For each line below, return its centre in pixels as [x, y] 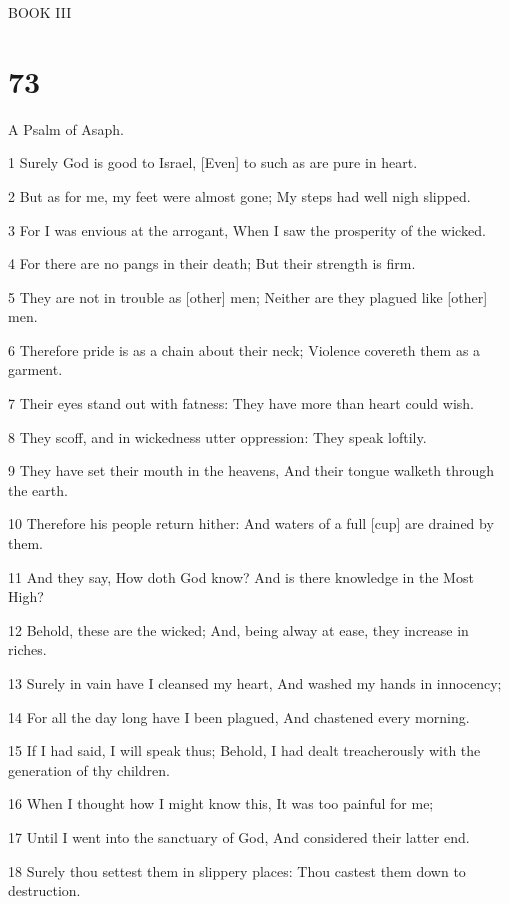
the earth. [38, 489]
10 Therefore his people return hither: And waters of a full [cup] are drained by [251, 523]
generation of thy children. [89, 769]
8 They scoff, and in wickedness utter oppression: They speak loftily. [217, 436]
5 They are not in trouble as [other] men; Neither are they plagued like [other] [248, 296]
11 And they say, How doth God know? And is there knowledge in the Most [241, 576]
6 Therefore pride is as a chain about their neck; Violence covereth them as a [244, 349]
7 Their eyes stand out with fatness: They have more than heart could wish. [241, 403]
